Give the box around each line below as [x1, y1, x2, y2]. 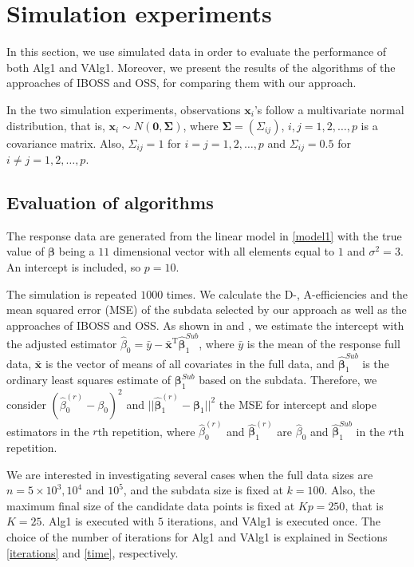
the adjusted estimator [6, 335, 117, 352]
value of [6, 243, 45, 260]
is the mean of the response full [246, 335, 400, 352]
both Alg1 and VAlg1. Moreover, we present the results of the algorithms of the [6, 58, 396, 75]
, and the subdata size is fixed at [123, 482, 283, 498]
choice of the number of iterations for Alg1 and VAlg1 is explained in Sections [6, 529, 388, 545]
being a [58, 243, 95, 260]
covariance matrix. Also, [6, 134, 124, 151]
